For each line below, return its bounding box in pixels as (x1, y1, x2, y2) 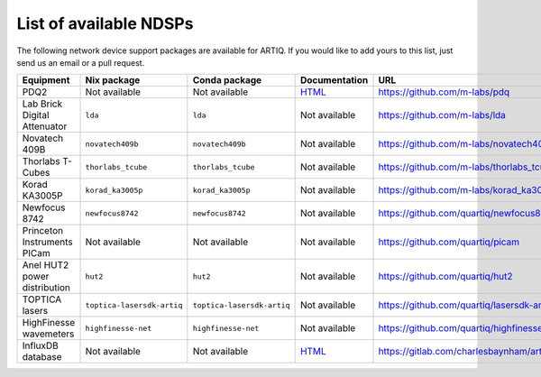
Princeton (22, 225, 64, 237)
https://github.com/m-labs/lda (378, 109, 507, 122)
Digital (22, 109, 50, 122)
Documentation (299, 74, 369, 87)
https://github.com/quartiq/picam (378, 235, 520, 248)
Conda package (192, 74, 262, 87)
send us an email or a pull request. (16, 57, 145, 68)
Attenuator (22, 120, 68, 133)
